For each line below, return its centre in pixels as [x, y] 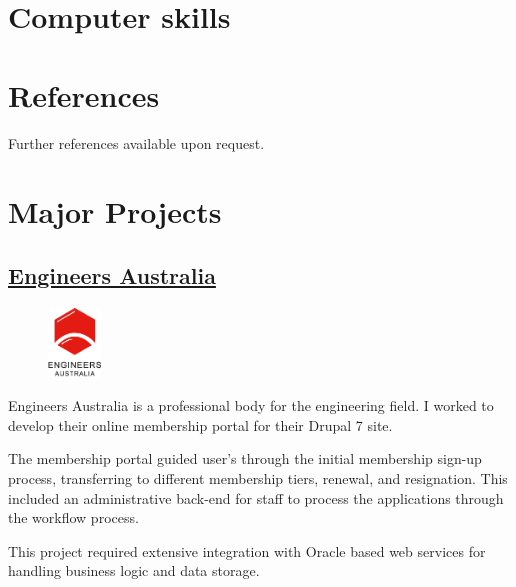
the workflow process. [73, 517]
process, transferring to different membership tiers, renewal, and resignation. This [258, 478]
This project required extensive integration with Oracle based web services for [247, 550]
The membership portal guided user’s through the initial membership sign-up [245, 458]
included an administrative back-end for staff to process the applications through [256, 497]
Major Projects [115, 211]
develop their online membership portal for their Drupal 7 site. [200, 424]
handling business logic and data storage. [134, 570]
